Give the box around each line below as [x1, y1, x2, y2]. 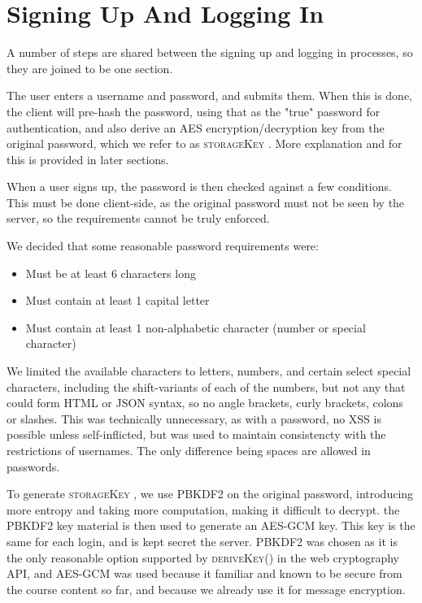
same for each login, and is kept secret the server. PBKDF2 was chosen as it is [7, 532, 398, 549]
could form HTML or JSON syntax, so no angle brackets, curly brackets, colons [7, 394, 403, 411]
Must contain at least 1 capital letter [25, 292, 210, 309]
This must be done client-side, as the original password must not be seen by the [7, 193, 405, 210]
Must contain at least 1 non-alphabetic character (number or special [25, 319, 366, 336]
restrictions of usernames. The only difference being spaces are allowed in [7, 442, 371, 458]
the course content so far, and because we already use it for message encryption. [7, 580, 406, 597]
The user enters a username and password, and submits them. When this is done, [7, 87, 412, 104]
